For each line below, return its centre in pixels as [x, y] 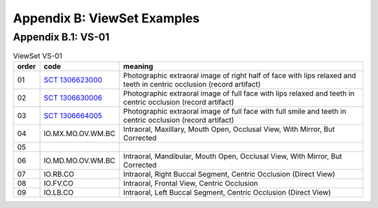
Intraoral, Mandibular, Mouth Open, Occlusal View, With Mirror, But [232, 156]
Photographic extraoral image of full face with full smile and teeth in [234, 111]
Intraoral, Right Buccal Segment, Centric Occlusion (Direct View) [229, 174]
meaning [138, 66]
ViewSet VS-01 [37, 56]
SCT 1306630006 [73, 98]
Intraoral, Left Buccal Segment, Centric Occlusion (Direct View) [227, 192]
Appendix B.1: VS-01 [61, 37]
